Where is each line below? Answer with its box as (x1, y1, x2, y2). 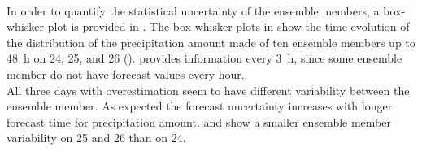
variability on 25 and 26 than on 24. (7, 129, 186, 146)
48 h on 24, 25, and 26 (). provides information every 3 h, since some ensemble (7, 50, 402, 67)
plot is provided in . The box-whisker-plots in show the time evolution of (47, 18, 410, 35)
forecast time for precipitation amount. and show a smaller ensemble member (7, 113, 391, 130)
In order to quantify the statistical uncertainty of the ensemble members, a (7, 2, 380, 19)
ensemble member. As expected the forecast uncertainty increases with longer (7, 97, 393, 114)
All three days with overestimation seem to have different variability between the (7, 81, 410, 98)
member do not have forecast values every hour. (7, 65, 245, 82)
